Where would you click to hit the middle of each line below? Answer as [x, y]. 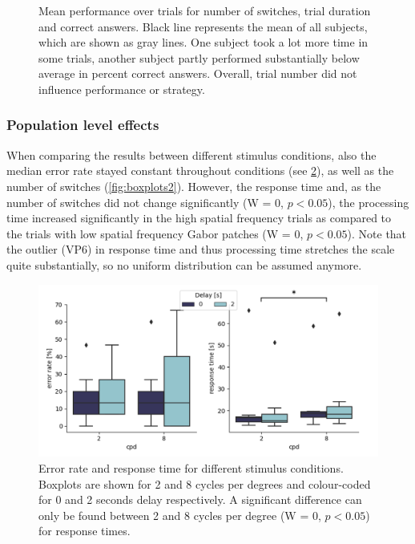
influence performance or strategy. [122, 89]
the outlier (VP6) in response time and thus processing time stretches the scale [201, 249]
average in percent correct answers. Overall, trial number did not [198, 73]
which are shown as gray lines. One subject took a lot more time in [203, 42]
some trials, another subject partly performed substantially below [199, 57]
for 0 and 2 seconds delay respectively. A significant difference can [200, 499]
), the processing [369, 202]
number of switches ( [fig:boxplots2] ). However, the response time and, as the [194, 186]
